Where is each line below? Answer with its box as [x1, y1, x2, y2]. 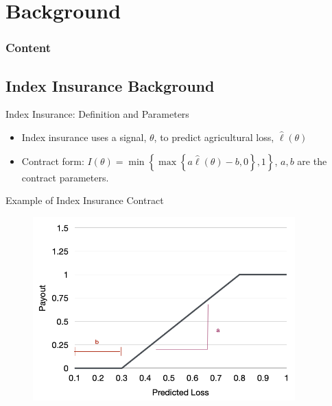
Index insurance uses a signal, [21, 130, 147, 144]
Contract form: [21, 153, 84, 168]
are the [297, 153, 327, 168]
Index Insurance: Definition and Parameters [5, 107, 189, 121]
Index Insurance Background [5, 75, 215, 96]
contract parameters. [21, 170, 109, 184]
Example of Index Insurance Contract [5, 193, 164, 207]
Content [5, 39, 51, 56]
